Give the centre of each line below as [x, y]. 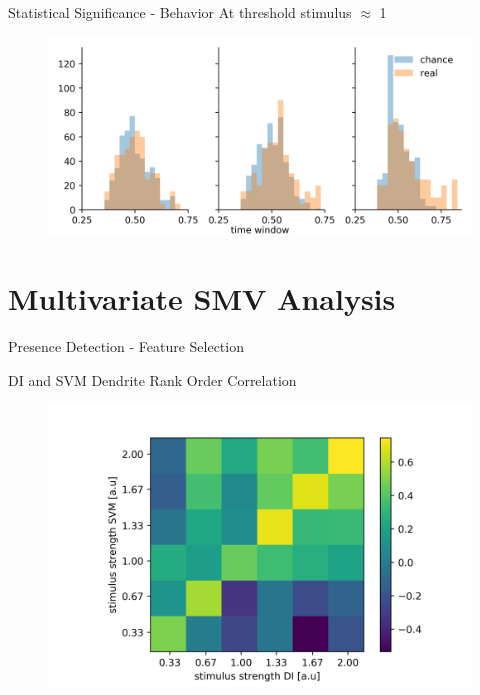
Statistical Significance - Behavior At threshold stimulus [180, 12]
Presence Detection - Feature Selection [126, 346]
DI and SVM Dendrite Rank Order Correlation [152, 379]
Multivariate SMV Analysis [202, 298]
